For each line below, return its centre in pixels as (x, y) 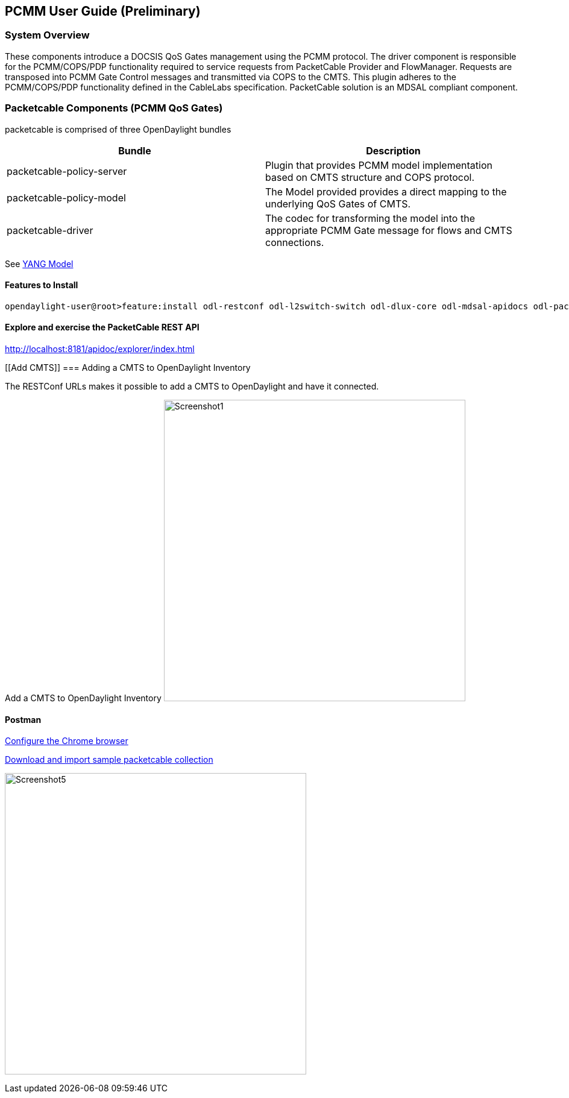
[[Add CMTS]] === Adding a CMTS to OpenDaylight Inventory (128, 367)
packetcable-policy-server (67, 171)
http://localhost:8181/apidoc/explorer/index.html (100, 349)
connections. (295, 242)
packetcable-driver (50, 230)
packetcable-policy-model (66, 197)
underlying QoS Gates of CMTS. (338, 204)
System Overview (47, 35)
